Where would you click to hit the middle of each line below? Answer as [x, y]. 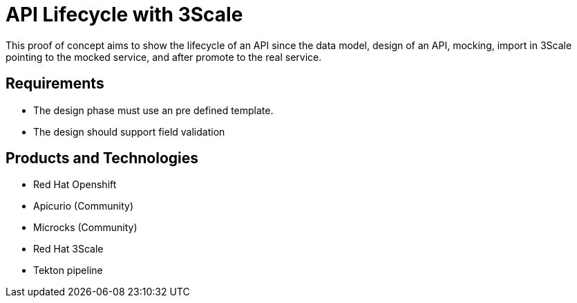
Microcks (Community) [85, 228]
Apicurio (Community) [84, 206]
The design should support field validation [129, 131]
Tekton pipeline [68, 270]
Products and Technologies [102, 158]
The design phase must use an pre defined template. [153, 110]
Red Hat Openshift [75, 185]
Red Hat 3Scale [68, 249]
